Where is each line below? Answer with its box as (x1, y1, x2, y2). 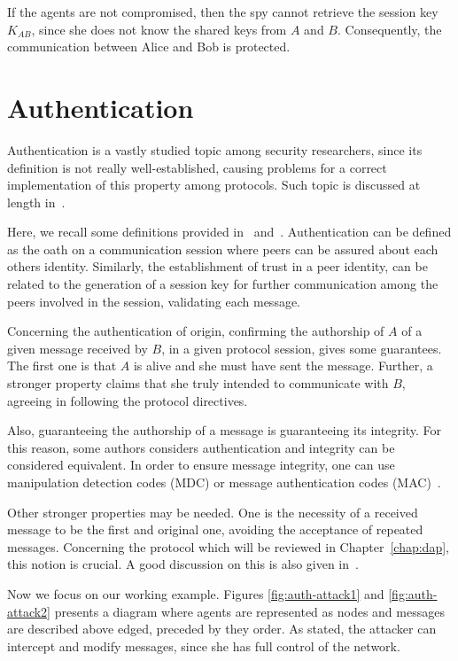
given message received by (7, 338, 148, 357)
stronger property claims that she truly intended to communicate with (7, 374, 389, 393)
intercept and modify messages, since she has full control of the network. (7, 636, 400, 655)
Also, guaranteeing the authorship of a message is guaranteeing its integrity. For (7, 421, 442, 439)
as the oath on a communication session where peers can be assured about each (7, 239, 439, 258)
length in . (7, 192, 66, 211)
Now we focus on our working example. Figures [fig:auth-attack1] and (7, 584, 384, 603)
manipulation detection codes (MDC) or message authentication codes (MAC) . (7, 473, 441, 491)
